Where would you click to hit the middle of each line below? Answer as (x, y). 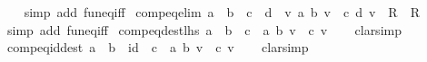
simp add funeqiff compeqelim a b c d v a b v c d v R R (222, 12)
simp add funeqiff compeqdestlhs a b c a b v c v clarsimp (204, 29)
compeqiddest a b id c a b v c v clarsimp (158, 47)
